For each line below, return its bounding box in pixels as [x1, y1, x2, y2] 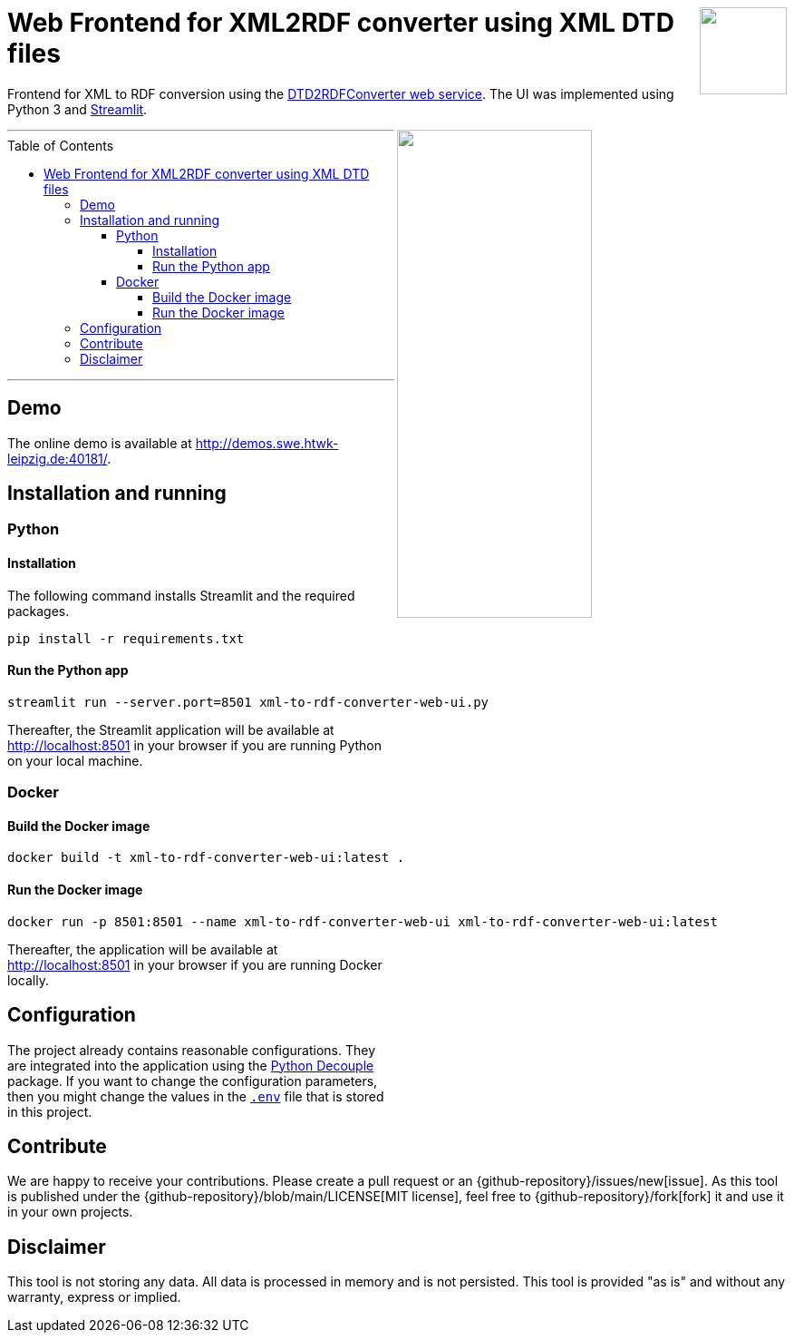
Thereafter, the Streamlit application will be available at [7, 721, 334, 738]
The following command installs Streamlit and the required [7, 587, 355, 603]
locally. [7, 972, 49, 988]
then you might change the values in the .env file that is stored [7, 1088, 384, 1104]
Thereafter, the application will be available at [7, 941, 278, 957]
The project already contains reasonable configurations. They [7, 1042, 376, 1058]
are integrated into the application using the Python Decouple [7, 1057, 374, 1073]
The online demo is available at [7, 435, 192, 451]
